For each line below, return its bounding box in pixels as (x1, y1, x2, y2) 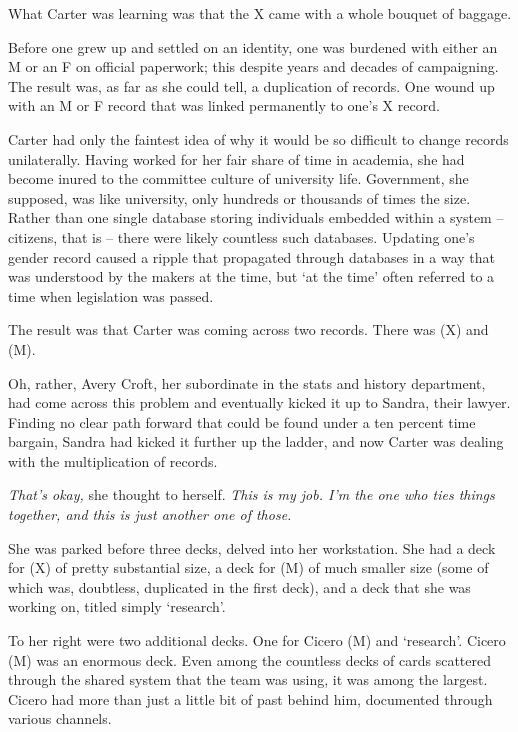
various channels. (8, 708, 112, 729)
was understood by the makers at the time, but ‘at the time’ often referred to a (8, 266, 495, 287)
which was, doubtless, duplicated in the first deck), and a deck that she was (8, 576, 471, 597)
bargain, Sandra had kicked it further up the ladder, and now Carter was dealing (8, 431, 504, 452)
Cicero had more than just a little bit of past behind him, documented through (8, 688, 493, 709)
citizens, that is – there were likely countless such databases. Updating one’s (8, 226, 475, 247)
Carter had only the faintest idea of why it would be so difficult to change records (8, 128, 509, 149)
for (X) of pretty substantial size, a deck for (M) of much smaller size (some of (8, 557, 489, 578)
